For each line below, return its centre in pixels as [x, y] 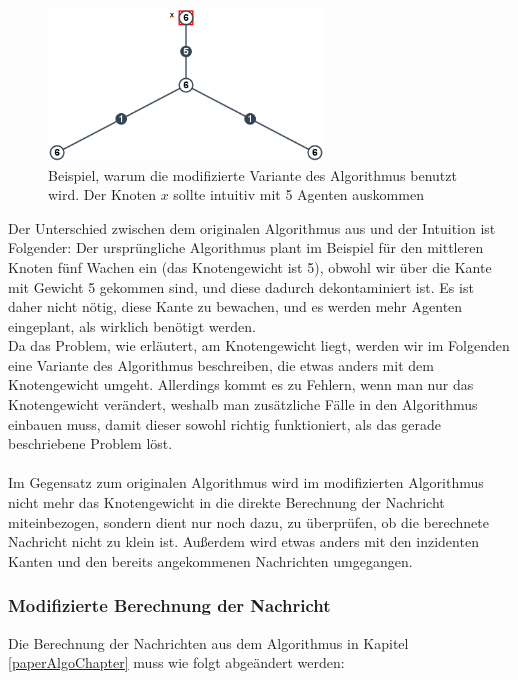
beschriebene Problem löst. [90, 443]
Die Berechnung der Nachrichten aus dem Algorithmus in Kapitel [208, 642]
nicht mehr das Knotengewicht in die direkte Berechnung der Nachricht [226, 502]
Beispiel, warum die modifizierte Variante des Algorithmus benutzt [252, 174]
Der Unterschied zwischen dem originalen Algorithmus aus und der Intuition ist [252, 227]
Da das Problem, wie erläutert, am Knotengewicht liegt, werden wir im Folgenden [259, 345]
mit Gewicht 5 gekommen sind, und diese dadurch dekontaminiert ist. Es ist [241, 286]
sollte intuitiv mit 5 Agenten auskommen [298, 194]
